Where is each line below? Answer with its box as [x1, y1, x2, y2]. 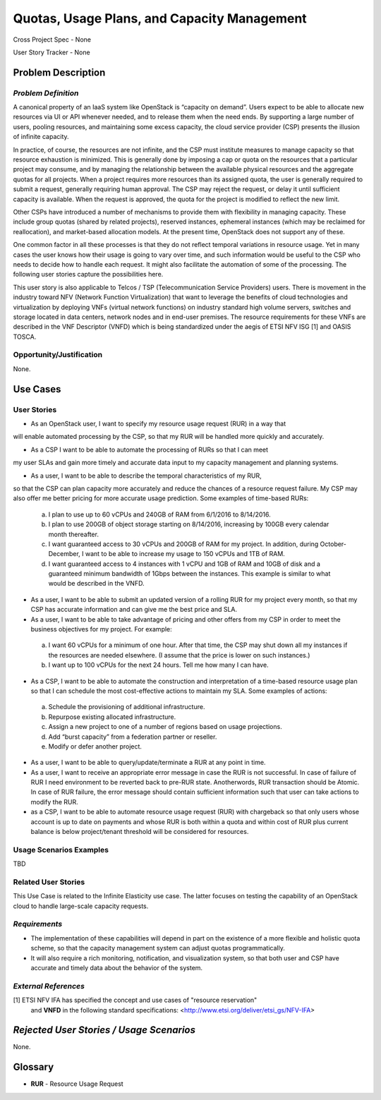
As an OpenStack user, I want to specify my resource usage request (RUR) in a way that [30, 419, 286, 428]
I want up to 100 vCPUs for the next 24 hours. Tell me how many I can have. [48, 660, 269, 670]
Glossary [13, 1061, 54, 1073]
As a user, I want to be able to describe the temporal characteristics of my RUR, [30, 471, 262, 480]
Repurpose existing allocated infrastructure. [48, 713, 176, 721]
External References [13, 981, 85, 991]
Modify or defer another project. [48, 742, 143, 751]
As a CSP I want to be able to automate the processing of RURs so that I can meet [30, 445, 268, 454]
